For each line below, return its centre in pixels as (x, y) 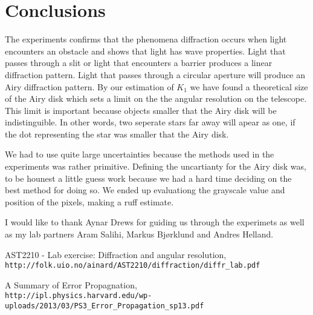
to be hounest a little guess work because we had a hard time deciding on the (148, 178)
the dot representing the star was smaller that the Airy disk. (117, 134)
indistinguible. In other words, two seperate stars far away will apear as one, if (150, 122)
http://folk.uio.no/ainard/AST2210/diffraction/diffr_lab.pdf (133, 266)
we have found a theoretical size (249, 86)
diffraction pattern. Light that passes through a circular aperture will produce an (155, 74)
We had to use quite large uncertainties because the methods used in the (140, 154)
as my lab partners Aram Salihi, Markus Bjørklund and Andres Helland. (139, 234)
